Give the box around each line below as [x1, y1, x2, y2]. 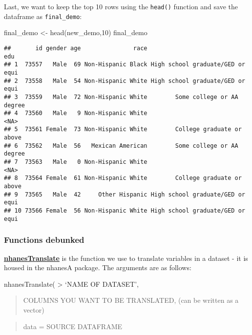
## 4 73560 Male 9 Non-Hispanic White [4, 110, 147, 117]
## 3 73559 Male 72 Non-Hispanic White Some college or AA [4, 93, 238, 100]
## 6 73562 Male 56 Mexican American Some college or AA [4, 142, 238, 149]
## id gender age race [4, 44, 147, 52]
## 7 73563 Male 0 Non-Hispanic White [4, 158, 147, 166]
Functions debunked [4, 234, 84, 246]
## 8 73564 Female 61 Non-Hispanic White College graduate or [4, 175, 242, 182]
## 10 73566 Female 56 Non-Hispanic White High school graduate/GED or [4, 207, 245, 215]
